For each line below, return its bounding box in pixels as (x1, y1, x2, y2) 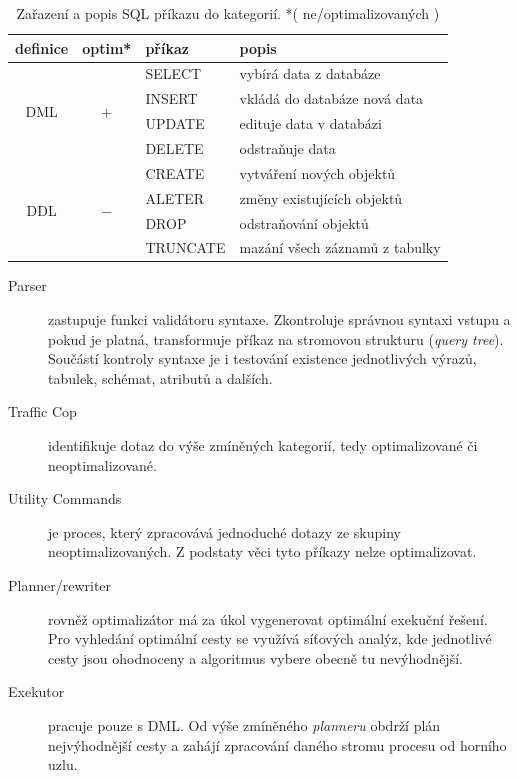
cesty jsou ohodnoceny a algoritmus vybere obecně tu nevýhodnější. (48, 647, 463, 668)
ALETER (145, 187, 205, 208)
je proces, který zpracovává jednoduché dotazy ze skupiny (48, 521, 401, 542)
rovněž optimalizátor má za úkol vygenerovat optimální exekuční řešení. (48, 608, 488, 629)
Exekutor (8, 681, 65, 702)
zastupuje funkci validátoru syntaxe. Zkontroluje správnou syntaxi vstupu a (48, 309, 511, 330)
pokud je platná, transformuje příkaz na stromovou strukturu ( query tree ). (48, 328, 504, 349)
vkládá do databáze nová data (239, 88, 424, 109)
